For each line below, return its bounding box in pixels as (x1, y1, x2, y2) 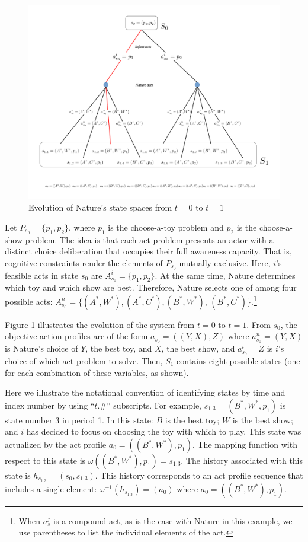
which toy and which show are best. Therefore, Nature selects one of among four (5, 281, 297, 294)
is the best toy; (165, 413, 220, 426)
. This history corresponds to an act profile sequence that (95, 469, 303, 481)
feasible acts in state (5, 269, 79, 281)
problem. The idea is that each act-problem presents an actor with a (25, 233, 274, 246)
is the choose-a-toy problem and (108, 221, 224, 233)
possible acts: (5, 295, 53, 307)
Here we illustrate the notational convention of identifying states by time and (5, 386, 285, 398)
